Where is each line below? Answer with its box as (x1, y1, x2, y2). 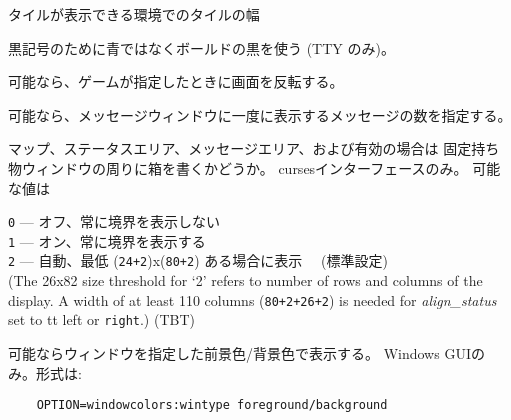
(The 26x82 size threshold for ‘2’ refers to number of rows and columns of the (8, 270, 483, 291)
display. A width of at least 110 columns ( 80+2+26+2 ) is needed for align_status (8, 289, 497, 310)
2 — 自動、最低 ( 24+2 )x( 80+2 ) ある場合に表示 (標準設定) (8, 250, 388, 271)
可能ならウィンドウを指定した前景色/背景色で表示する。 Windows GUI (8, 343, 471, 364)
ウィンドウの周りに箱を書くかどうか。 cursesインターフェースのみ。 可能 (21, 157, 501, 178)
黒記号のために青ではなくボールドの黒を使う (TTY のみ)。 (8, 37, 395, 58)
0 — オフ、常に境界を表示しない (8, 211, 220, 232)
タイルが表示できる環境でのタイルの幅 (8, 4, 260, 24)
